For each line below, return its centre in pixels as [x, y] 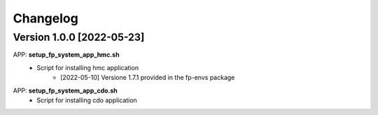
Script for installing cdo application [87, 100]
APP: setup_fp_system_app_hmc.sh [66, 55]
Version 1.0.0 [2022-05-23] [79, 37]
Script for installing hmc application [88, 67]
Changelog [45, 18]
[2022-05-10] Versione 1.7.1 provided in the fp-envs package [148, 78]
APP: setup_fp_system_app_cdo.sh [65, 90]
